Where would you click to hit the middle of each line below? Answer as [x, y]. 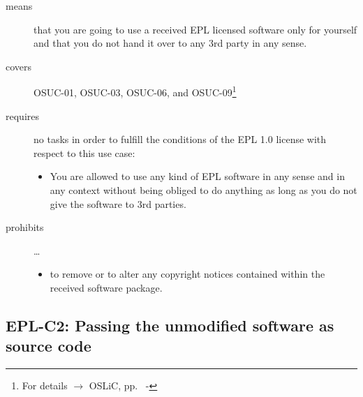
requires [22, 115]
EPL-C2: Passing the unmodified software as [170, 325]
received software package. [106, 287]
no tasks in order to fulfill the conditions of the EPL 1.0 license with [180, 139]
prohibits [25, 227]
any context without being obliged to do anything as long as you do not [203, 190]
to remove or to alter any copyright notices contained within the [187, 274]
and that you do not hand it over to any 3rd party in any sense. [170, 43]
